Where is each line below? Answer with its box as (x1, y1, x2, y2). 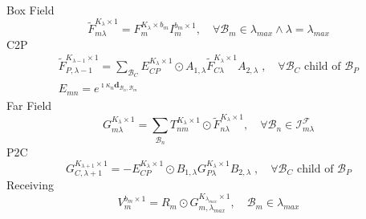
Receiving (6, 176, 54, 193)
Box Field (6, 2, 55, 18)
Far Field (6, 96, 52, 113)
